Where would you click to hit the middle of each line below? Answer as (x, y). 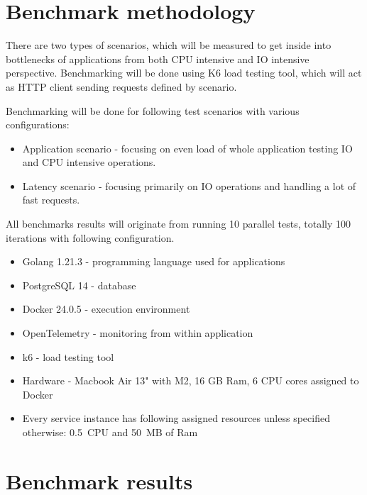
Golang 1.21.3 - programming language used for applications (154, 261)
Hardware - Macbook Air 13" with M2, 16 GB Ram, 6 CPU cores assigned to (191, 380)
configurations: (38, 124)
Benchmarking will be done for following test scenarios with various (153, 110)
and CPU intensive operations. (89, 162)
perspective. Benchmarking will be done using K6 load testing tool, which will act (184, 73)
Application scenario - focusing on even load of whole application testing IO (187, 148)
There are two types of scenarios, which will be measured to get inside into (169, 45)
